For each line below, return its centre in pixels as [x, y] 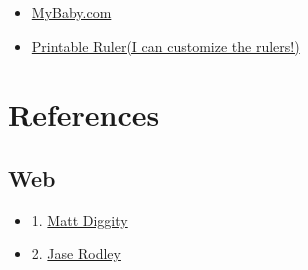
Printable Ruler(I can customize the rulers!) [165, 45]
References [84, 114]
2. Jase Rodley [76, 253]
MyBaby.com [71, 12]
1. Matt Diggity [79, 219]
